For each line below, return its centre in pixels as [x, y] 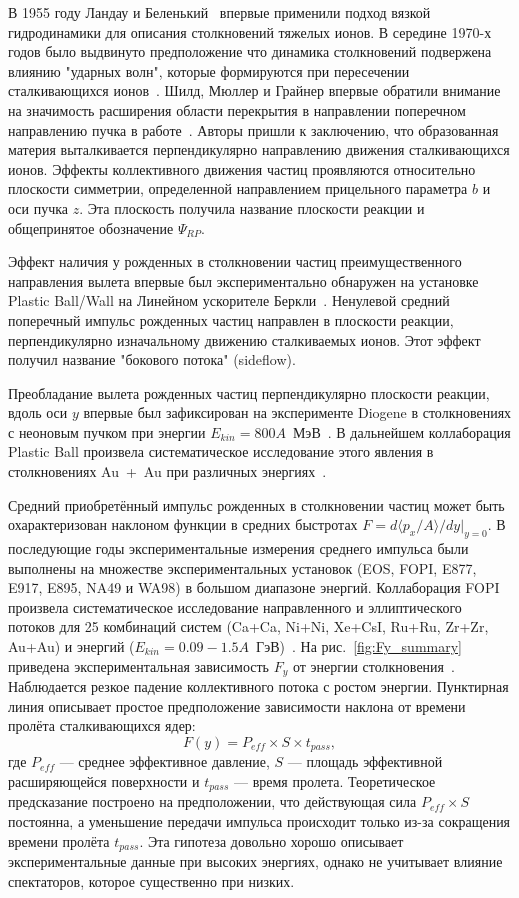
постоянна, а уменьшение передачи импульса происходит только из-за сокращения [259, 820]
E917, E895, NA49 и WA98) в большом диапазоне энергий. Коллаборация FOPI [254, 587]
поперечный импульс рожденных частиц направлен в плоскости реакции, [231, 319]
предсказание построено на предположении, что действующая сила [212, 801]
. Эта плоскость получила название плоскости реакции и [252, 207]
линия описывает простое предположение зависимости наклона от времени [237, 705]
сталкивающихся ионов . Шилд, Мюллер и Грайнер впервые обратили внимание [254, 90]
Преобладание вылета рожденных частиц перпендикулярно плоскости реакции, [249, 392]
